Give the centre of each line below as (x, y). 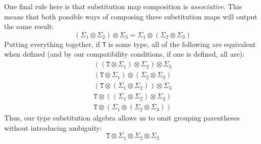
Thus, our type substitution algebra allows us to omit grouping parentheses (122, 118)
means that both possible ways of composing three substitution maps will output (131, 16)
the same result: (29, 26)
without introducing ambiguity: (53, 127)
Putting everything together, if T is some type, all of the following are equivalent (130, 44)
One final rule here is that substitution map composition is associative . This (123, 6)
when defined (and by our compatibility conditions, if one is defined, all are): (124, 54)
